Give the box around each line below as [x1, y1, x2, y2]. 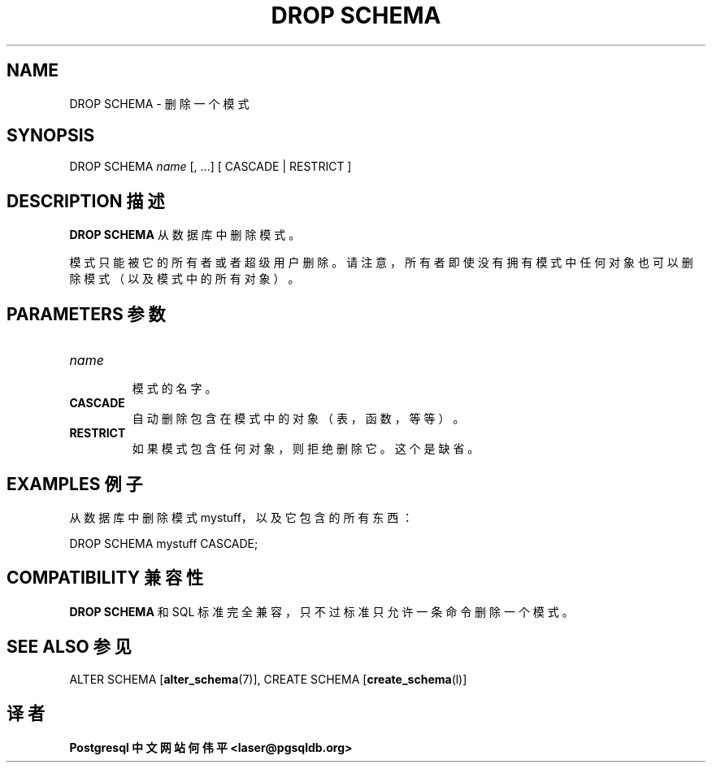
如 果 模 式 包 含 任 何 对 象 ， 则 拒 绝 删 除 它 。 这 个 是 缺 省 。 [132, 441, 480, 456]
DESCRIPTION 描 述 [7, 190, 165, 211]
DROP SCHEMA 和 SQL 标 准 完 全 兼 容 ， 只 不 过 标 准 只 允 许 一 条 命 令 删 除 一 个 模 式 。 [69, 604, 574, 619]
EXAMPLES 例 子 [7, 473, 143, 494]
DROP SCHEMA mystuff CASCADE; [69, 536, 258, 550]
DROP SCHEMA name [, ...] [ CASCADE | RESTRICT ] [69, 159, 352, 174]
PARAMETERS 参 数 [7, 303, 166, 324]
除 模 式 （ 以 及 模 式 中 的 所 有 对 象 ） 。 [69, 272, 300, 286]
